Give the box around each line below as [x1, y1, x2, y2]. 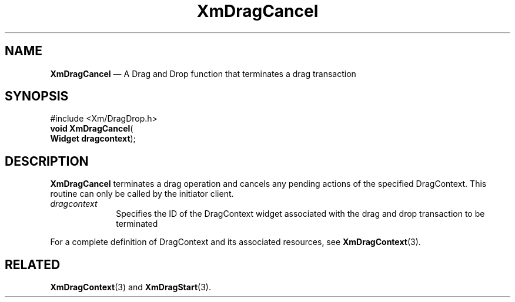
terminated [116, 219, 158, 229]
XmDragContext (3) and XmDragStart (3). [50, 282, 211, 293]
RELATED [5, 257, 61, 272]
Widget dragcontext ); [50, 133, 136, 144]
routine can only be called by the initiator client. [50, 189, 234, 199]
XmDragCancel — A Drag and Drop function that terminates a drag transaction [50, 68, 356, 79]
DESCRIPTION [5, 153, 89, 169]
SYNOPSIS [5, 89, 69, 104]
